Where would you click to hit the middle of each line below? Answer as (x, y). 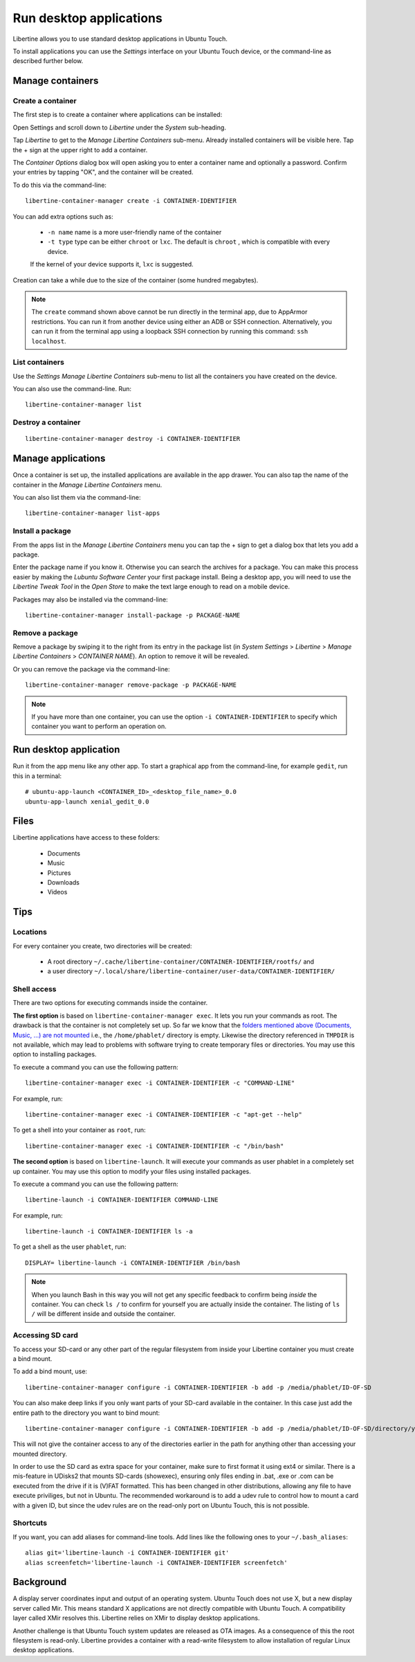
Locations (30, 932)
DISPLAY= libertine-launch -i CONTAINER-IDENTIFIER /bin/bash (133, 1263)
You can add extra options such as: (63, 216)
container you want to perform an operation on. (99, 726)
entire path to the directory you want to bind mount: (86, 1413)
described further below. (48, 61)
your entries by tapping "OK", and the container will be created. (103, 172)
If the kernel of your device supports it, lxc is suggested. (112, 264)
